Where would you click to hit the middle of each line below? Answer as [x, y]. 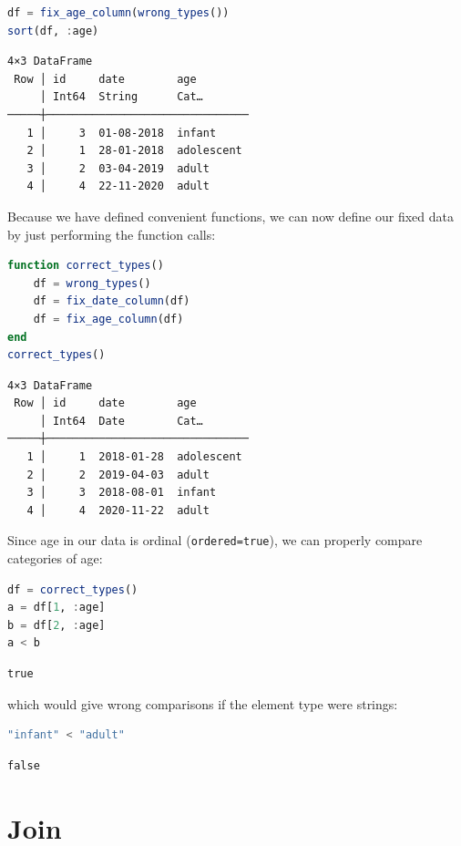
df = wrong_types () [92, 283]
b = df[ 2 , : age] [56, 625]
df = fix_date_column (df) [112, 301]
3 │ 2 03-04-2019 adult [118, 168]
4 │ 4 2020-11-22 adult [118, 510]
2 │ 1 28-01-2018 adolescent [134, 151]
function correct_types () [86, 266]
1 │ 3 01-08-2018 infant [122, 133]
